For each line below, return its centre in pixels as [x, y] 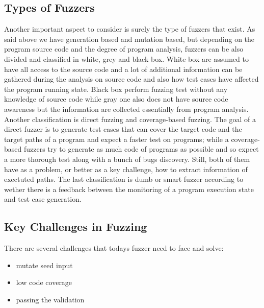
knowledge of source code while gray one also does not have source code [116, 99]
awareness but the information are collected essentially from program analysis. [126, 109]
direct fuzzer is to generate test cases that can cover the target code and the [123, 129]
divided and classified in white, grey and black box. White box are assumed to [126, 58]
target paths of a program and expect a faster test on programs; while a [116, 139]
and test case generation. [43, 199]
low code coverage [44, 282]
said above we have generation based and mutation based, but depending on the [129, 39]
